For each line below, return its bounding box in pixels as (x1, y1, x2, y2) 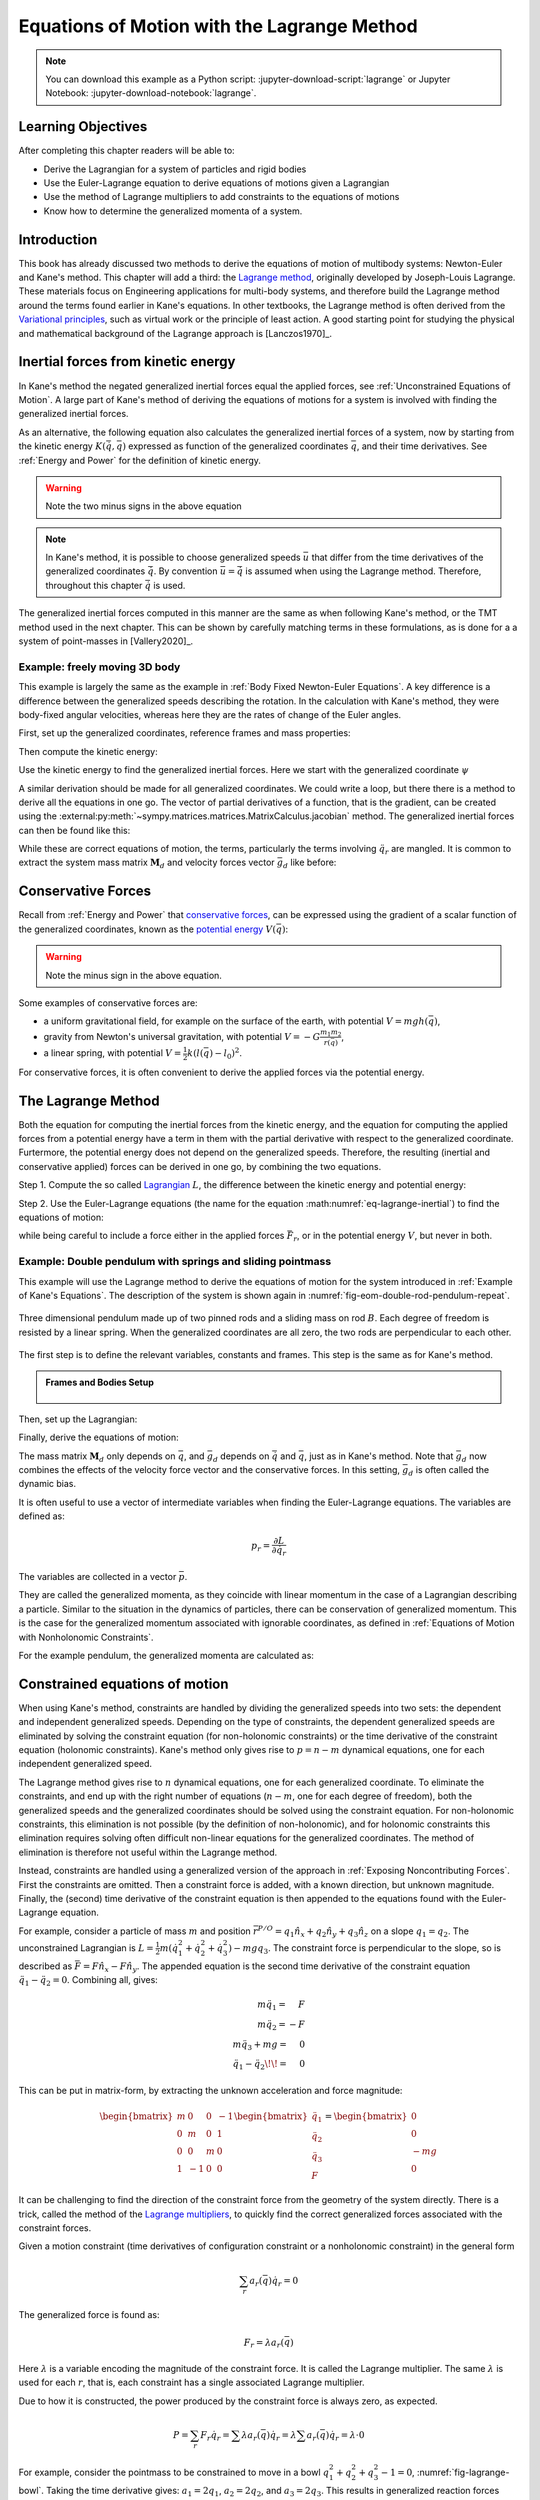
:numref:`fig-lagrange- (416, 2466, 510, 2479)
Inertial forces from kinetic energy (18, 353, 236, 370)
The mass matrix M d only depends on (18, 1450, 176, 1464)
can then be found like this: (18, 824, 131, 836)
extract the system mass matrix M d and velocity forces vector (18, 856, 275, 871)
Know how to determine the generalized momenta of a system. (43, 205, 303, 217)
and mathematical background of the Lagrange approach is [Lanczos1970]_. (18, 327, 332, 339)
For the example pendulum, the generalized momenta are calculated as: (18, 1649, 315, 1661)
